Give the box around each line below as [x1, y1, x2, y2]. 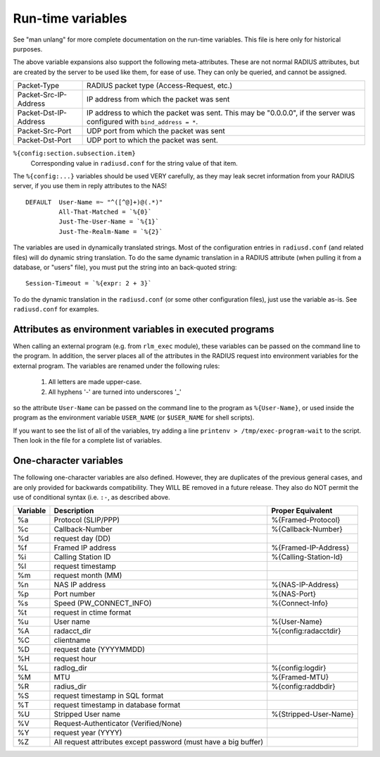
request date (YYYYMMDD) [53, 645, 146, 655]
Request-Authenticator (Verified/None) [53, 719, 182, 729]
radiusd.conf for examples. [13, 305, 99, 314]
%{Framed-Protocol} [271, 515, 341, 525]
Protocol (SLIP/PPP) [53, 515, 120, 525]
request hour [53, 654, 97, 664]
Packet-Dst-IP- [17, 108, 67, 118]
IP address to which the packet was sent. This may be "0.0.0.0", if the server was [87, 108, 355, 118]
